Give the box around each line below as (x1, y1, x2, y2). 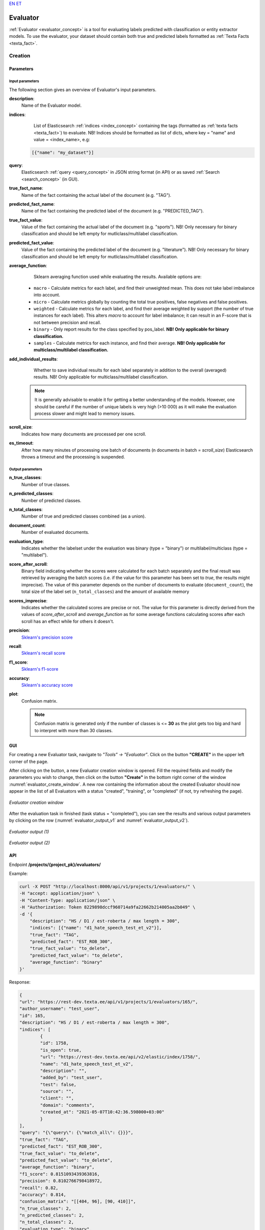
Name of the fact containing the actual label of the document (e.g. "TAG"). (21, 192, 172, 198)
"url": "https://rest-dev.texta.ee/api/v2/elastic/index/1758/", (40, 1054, 201, 1060)
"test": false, (40, 1081, 77, 1087)
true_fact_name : (9, 185, 44, 191)
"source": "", (40, 1089, 74, 1094)
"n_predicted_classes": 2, (19, 1213, 84, 1218)
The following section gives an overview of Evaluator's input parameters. (9, 87, 157, 92)
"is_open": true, (40, 1047, 82, 1053)
